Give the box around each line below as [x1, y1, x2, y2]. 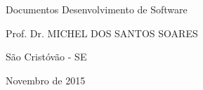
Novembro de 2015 [6, 72, 86, 87]
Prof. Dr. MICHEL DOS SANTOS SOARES [6, 25, 198, 40]
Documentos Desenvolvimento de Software [6, 2, 188, 16]
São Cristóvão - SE [6, 49, 87, 64]
